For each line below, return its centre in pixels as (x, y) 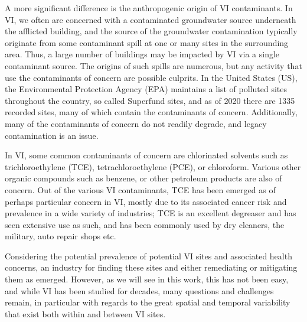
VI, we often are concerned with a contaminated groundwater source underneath (151, 19)
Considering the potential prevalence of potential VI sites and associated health (148, 256)
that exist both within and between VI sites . (85, 313)
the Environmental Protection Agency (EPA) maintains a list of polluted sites (146, 89)
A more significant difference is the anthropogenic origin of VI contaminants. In (149, 8)
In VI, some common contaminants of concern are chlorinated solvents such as (146, 155)
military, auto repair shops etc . (61, 236)
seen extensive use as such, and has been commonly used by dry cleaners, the (145, 224)
